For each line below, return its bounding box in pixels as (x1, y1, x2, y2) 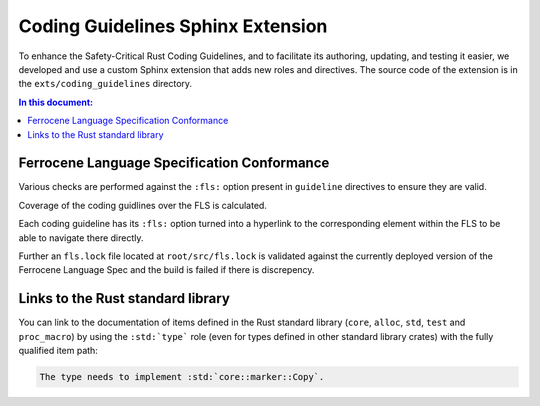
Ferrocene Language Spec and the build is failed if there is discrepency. (18, 264, 315, 276)
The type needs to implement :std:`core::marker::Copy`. (39, 371, 325, 383)
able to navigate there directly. (18, 231, 144, 244)
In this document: (18, 96, 94, 108)
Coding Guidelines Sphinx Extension (18, 15, 328, 37)
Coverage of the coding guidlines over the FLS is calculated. (18, 199, 267, 211)
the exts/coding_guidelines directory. (18, 78, 193, 90)
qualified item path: (18, 345, 99, 357)
